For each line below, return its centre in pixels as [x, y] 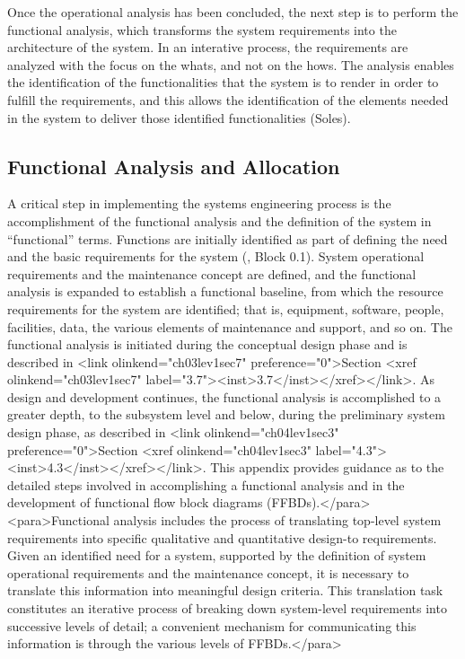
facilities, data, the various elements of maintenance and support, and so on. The [230, 326]
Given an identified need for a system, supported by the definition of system [217, 555]
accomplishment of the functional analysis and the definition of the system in [219, 220]
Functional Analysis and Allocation [174, 166]
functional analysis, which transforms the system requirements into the [202, 29]
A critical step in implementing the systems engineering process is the [199, 203]
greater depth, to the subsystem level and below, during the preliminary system [226, 414]
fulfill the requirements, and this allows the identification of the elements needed [228, 99]
